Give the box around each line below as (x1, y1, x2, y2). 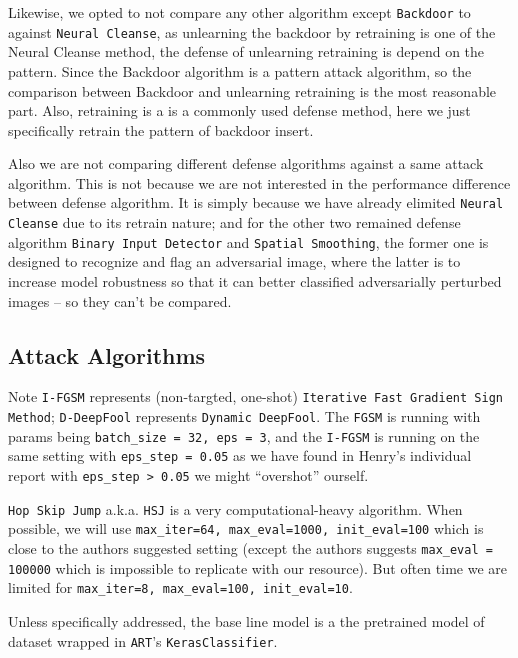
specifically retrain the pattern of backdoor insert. (8, 119, 314, 140)
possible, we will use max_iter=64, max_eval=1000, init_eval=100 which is (8, 518, 484, 539)
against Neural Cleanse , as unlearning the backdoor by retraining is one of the (8, 21, 496, 42)
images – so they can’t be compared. (8, 290, 232, 311)
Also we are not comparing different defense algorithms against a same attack (8, 153, 484, 174)
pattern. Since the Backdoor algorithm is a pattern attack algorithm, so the (8, 60, 472, 81)
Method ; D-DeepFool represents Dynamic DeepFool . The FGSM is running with (8, 406, 481, 427)
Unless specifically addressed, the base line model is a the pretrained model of (8, 610, 485, 631)
